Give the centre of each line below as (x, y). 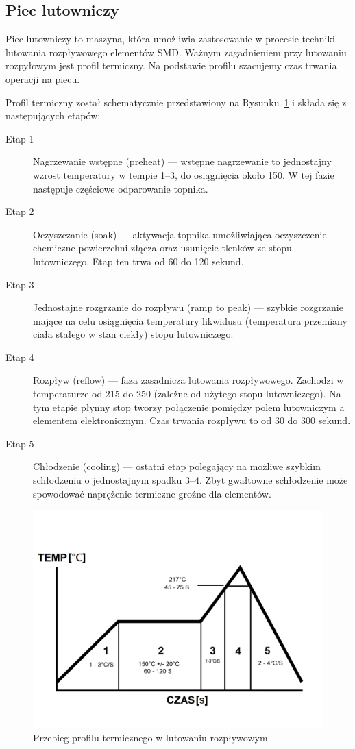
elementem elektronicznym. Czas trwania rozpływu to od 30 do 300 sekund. (192, 420)
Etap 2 (20, 211)
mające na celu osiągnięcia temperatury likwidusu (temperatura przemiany (190, 320)
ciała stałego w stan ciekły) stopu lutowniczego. (133, 334)
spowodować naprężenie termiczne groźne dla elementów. (152, 493)
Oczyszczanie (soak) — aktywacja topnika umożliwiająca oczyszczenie (180, 234)
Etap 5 (20, 443)
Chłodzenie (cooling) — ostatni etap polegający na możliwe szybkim (177, 466)
